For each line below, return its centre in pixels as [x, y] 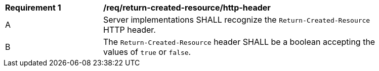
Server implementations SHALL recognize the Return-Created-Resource [237, 20]
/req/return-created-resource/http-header [187, 8]
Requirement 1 [33, 8]
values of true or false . [147, 52]
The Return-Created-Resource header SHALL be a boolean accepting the [239, 42]
